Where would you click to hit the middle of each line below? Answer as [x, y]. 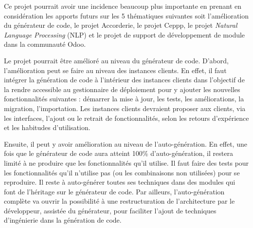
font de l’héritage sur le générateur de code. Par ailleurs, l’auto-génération [114, 191]
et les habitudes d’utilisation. [47, 127]
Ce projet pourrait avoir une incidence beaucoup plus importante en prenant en [123, 6]
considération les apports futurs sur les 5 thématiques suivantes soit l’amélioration [126, 15]
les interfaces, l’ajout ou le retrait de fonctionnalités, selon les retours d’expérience [126, 118]
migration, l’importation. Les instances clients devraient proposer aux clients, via [125, 108]
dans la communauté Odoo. [45, 44]
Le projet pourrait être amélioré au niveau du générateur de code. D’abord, [116, 60]
